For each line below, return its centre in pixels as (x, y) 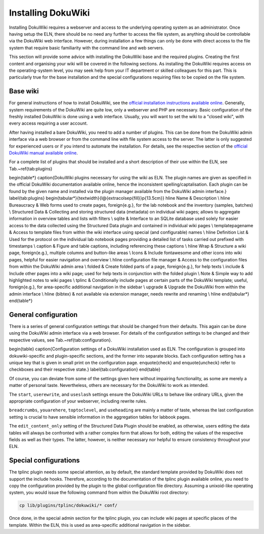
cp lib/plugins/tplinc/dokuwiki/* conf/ (68, 505)
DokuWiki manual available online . (44, 153)
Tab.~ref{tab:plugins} (31, 169)
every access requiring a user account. (48, 123)
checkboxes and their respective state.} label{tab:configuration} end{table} (85, 369)
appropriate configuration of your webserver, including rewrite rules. (78, 401)
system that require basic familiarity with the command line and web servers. (87, 48)
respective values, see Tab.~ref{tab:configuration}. (61, 340)
